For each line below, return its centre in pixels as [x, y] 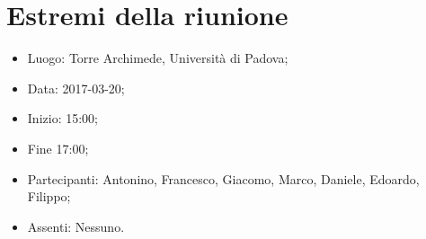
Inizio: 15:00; [62, 118]
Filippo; [49, 196]
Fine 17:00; [58, 148]
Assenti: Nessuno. [76, 226]
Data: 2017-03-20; [76, 88]
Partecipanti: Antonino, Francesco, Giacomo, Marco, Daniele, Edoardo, [223, 178]
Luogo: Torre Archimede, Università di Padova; [158, 58]
